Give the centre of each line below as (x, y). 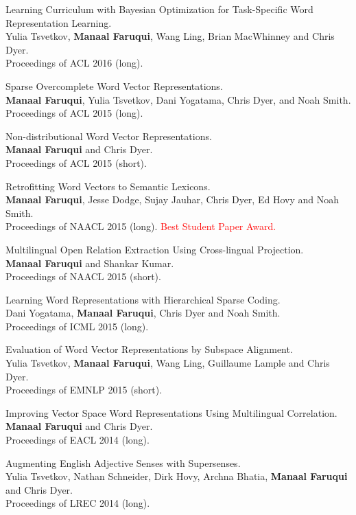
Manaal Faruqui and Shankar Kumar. (90, 263)
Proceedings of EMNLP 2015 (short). (84, 390)
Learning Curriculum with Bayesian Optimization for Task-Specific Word (159, 9)
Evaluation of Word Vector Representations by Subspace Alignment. (149, 349)
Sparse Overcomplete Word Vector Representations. (114, 85)
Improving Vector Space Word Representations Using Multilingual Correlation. (171, 412)
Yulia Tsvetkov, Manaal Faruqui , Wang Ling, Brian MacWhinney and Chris (170, 36)
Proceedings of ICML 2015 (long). (77, 326)
